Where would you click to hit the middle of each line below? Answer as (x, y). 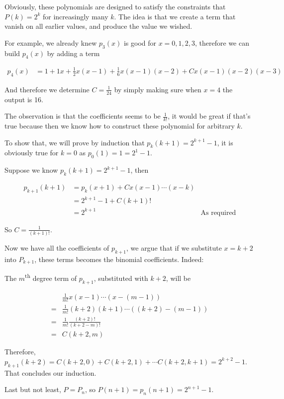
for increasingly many (75, 16)
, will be (178, 278)
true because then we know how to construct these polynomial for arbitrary (120, 125)
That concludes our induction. (50, 372)
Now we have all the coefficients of (57, 248)
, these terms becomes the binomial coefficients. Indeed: (119, 259)
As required (218, 213)
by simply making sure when (158, 89)
